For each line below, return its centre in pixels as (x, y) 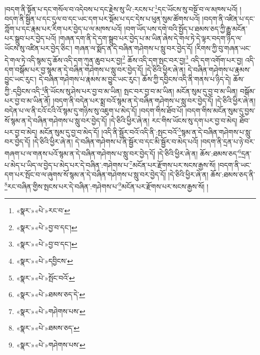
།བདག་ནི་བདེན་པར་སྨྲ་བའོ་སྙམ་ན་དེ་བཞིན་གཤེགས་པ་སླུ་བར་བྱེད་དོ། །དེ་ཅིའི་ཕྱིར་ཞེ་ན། (154, 101)
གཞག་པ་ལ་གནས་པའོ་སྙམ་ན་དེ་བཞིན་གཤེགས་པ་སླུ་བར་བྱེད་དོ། (80, 153)
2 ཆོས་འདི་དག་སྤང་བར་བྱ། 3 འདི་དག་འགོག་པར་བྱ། (183, 59)
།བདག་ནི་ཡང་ (235, 165)
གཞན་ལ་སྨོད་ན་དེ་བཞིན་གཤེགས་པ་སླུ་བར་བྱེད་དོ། (133, 48)
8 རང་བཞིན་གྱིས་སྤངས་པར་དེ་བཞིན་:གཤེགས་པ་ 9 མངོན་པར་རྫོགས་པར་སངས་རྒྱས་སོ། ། (107, 185)
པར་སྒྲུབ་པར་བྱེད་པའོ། (30, 38)
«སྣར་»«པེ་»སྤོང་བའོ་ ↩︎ (45, 277)
